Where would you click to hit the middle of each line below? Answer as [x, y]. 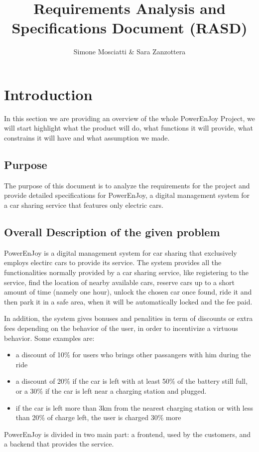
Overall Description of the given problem [112, 232]
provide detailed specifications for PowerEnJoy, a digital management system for [127, 195]
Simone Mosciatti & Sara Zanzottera [129, 52]
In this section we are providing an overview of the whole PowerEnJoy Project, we [129, 118]
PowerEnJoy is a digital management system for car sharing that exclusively [121, 252]
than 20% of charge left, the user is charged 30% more [98, 417]
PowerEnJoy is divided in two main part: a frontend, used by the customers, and [127, 434]
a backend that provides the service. [59, 444]
